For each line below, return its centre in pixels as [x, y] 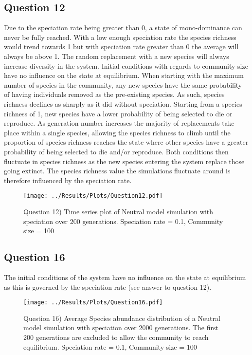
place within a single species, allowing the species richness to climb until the [117, 132]
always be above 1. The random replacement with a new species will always [117, 56]
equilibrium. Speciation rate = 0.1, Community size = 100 [110, 346]
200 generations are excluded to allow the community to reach [116, 337]
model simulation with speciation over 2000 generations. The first [121, 327]
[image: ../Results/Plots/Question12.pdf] [93, 196]
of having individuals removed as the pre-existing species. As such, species [114, 94]
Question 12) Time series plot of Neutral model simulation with [118, 211]
